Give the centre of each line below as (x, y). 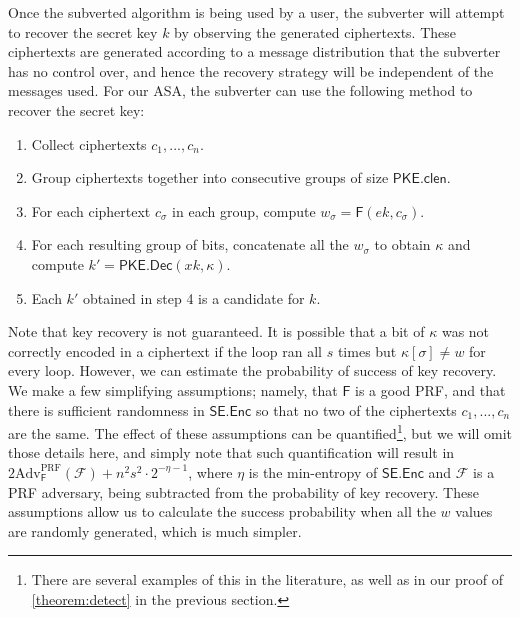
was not (465, 331)
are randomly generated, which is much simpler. (155, 530)
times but (367, 350)
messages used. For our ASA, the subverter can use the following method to (240, 90)
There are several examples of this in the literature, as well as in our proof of (267, 579)
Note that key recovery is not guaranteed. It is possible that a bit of (216, 331)
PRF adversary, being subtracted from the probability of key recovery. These (243, 491)
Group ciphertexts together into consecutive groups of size (210, 177)
